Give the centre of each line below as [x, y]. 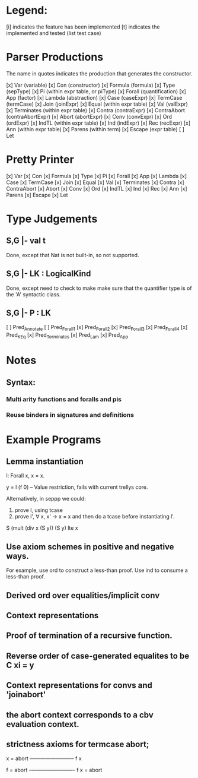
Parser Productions [55, 57]
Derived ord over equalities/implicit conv [83, 595]
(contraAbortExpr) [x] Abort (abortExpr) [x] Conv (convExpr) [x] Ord [89, 116]
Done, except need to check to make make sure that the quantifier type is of [99, 288]
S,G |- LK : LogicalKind [49, 274]
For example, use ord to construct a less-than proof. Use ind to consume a [97, 570]
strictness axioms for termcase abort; [78, 744]
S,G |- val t [26, 241]
